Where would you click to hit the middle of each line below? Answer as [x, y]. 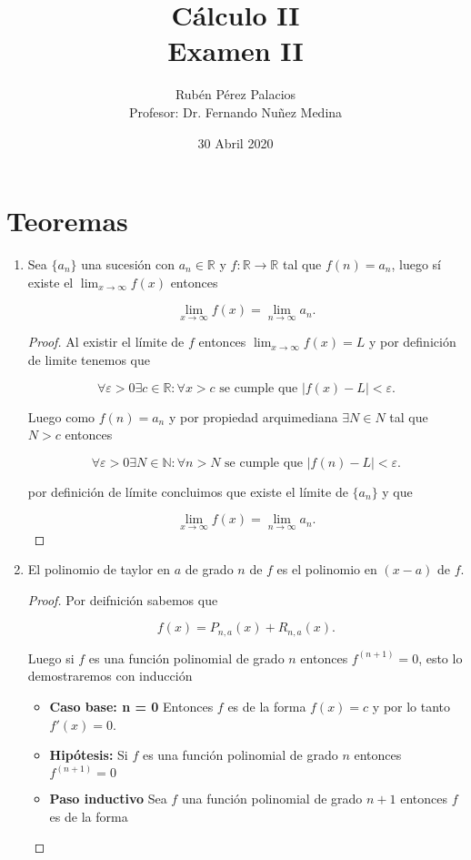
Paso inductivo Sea [108, 799]
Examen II [235, 51]
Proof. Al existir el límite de [106, 342]
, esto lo [441, 658]
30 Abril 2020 [235, 142]
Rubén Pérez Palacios [235, 94]
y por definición [412, 342]
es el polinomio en [327, 569]
